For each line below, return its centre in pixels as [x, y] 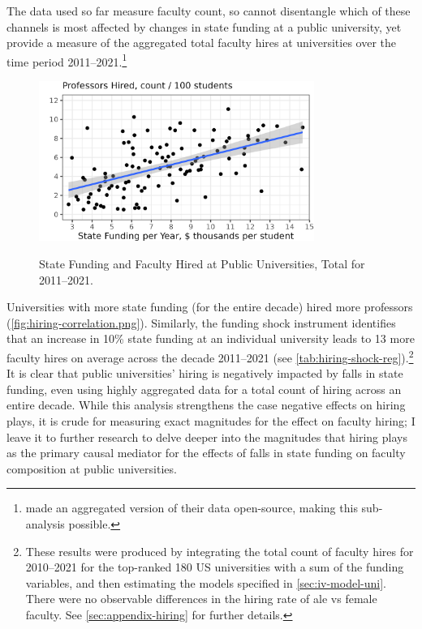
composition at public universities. [92, 468]
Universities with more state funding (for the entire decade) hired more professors [210, 307]
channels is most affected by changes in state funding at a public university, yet [204, 26]
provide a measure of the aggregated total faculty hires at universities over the [202, 43]
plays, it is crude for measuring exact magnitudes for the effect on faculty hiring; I [211, 421]
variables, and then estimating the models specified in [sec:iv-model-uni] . [206, 582]
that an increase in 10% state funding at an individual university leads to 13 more [211, 338]
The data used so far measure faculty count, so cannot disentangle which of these [209, 11]
